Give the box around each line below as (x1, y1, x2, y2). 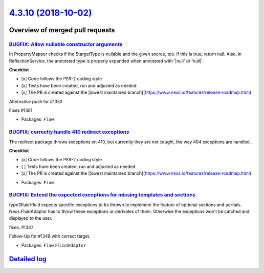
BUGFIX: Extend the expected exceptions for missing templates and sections (9, 191, 196, 198)
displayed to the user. (9, 215, 53, 221)
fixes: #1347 (9, 224, 34, 230)
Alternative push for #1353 (9, 98, 63, 105)
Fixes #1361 (9, 107, 33, 113)
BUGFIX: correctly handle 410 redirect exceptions (9, 128, 130, 135)
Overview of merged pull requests (9, 26, 115, 34)
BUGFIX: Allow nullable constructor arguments (9, 41, 123, 47)
